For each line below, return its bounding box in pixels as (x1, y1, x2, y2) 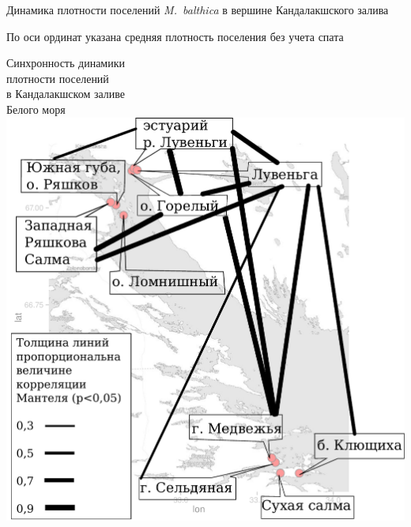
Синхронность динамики (6, 55, 126, 71)
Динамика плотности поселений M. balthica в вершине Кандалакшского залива (6, 2, 389, 17)
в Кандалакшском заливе (6, 85, 126, 102)
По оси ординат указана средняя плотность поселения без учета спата (6, 28, 344, 44)
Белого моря (6, 100, 66, 117)
